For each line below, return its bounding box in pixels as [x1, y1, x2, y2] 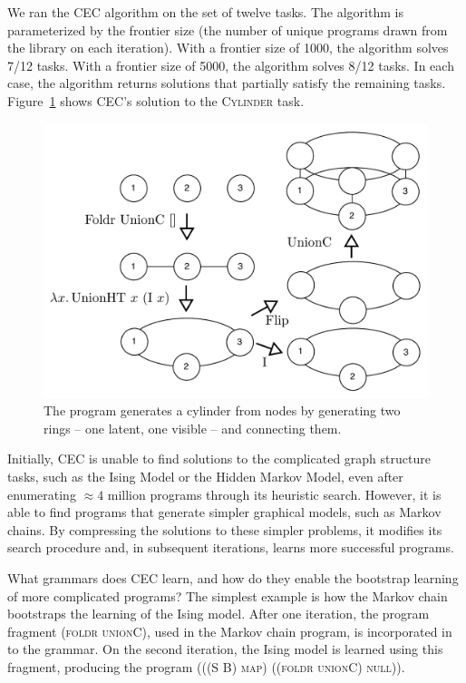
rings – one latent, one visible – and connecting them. [44, 418, 342, 437]
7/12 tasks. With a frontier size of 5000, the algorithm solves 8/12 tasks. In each [7, 55, 454, 74]
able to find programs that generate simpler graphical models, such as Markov [7, 502, 442, 522]
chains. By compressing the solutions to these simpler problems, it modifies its [7, 520, 442, 539]
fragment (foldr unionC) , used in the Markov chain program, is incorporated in [7, 621, 452, 640]
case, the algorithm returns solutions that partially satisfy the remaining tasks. [7, 73, 446, 93]
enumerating [7, 484, 76, 503]
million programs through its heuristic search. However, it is [107, 484, 442, 503]
